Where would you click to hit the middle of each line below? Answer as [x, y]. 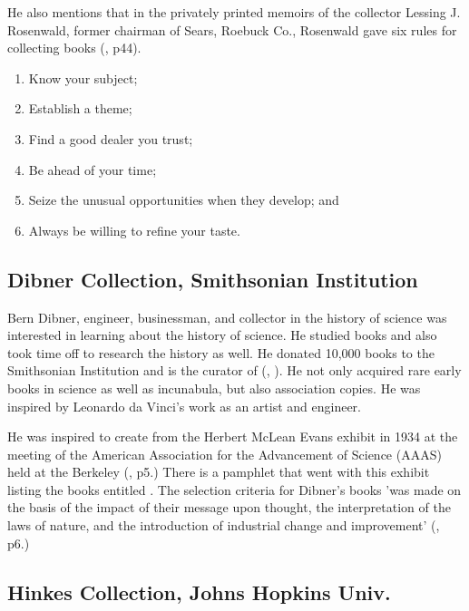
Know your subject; [83, 78]
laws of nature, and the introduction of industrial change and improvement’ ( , [224, 525]
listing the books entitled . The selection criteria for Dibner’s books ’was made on [234, 489]
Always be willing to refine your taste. [134, 230]
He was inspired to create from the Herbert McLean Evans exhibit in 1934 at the [233, 436]
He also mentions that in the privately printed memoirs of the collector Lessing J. [234, 12]
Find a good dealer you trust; [111, 138]
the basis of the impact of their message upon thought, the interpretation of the [229, 507]
